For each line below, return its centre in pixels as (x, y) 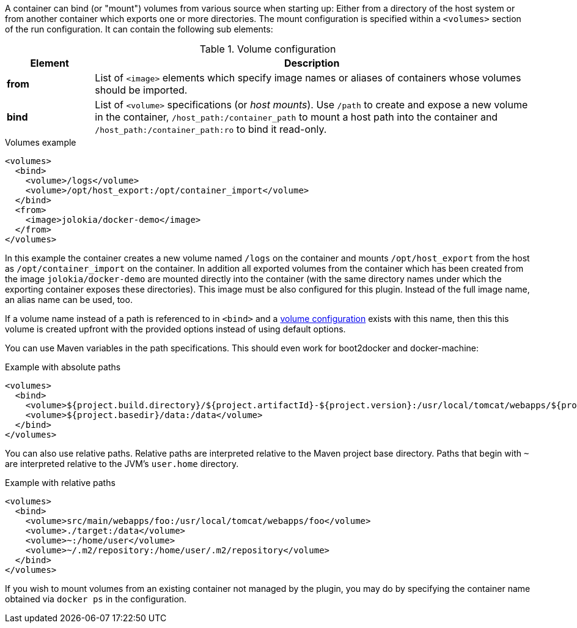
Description (312, 63)
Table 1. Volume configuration (268, 49)
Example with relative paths (60, 483)
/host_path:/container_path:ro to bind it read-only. (211, 129)
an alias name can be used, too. (69, 300)
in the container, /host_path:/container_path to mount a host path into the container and (296, 117)
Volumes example (41, 142)
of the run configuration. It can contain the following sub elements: (139, 29)
